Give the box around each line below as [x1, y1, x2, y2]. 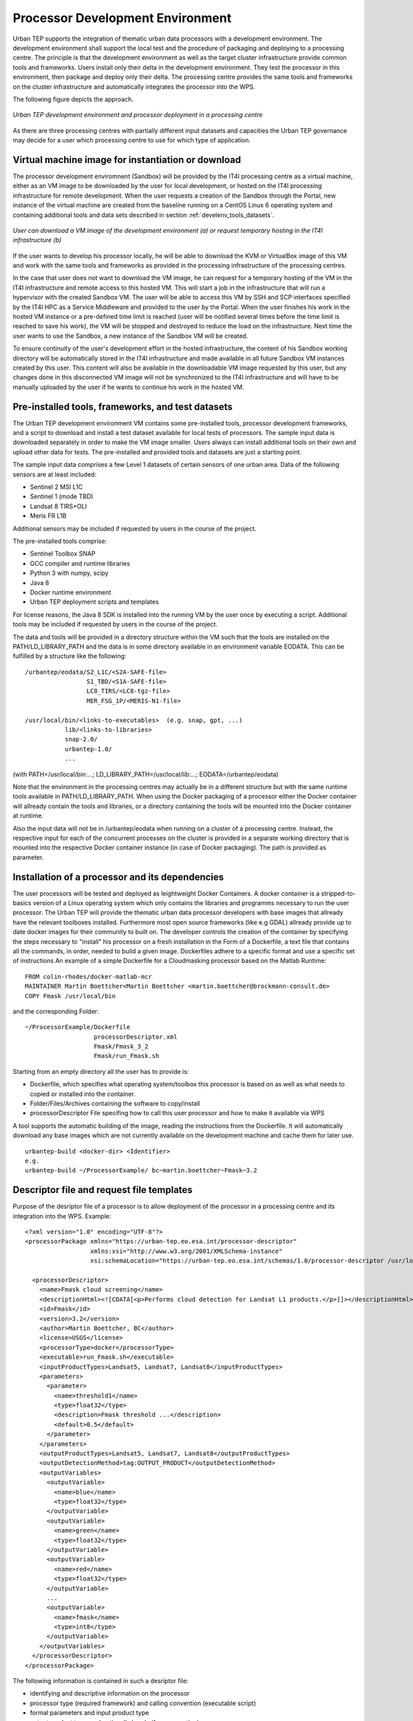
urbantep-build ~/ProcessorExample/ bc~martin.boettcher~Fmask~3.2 [25, 1167, 257, 1174]
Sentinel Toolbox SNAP [30, 549, 96, 558]
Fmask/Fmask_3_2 [94, 1043, 149, 1050]
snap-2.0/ [64, 735, 98, 743]
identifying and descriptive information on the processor [30, 1689, 190, 1698]
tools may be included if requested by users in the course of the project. [12, 620, 218, 629]
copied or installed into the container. [30, 1090, 136, 1098]
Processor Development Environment [12, 10, 232, 25]
